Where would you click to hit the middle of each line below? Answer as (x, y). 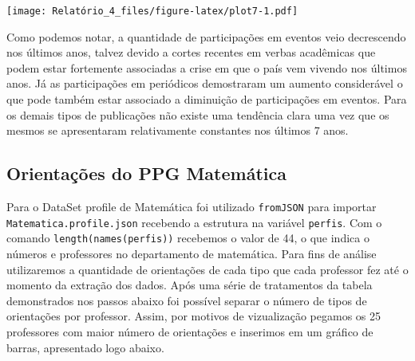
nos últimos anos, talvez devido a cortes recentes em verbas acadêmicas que (191, 52)
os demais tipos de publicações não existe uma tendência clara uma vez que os (198, 114)
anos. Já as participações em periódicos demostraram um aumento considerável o (205, 83)
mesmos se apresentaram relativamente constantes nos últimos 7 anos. (178, 130)
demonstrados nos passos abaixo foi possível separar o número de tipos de (187, 300)
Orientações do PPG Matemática (146, 173)
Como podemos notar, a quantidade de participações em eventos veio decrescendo (206, 36)
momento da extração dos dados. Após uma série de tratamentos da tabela (190, 285)
